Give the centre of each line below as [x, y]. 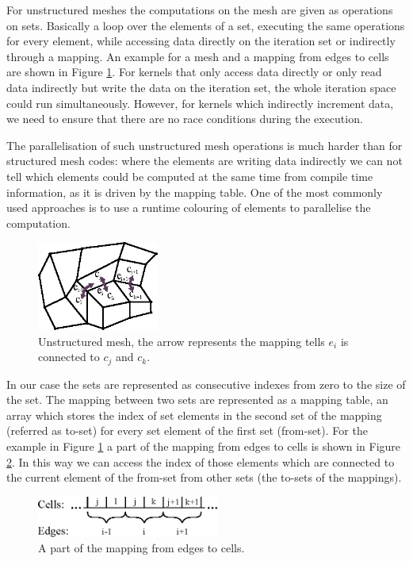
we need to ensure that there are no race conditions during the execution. [185, 119]
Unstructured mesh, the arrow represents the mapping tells [182, 341]
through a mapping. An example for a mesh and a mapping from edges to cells [198, 56]
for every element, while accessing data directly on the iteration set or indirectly [201, 41]
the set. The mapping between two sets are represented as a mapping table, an [197, 400]
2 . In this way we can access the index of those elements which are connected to [201, 461]
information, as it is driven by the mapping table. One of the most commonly [195, 192]
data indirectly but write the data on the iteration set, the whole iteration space [201, 87]
